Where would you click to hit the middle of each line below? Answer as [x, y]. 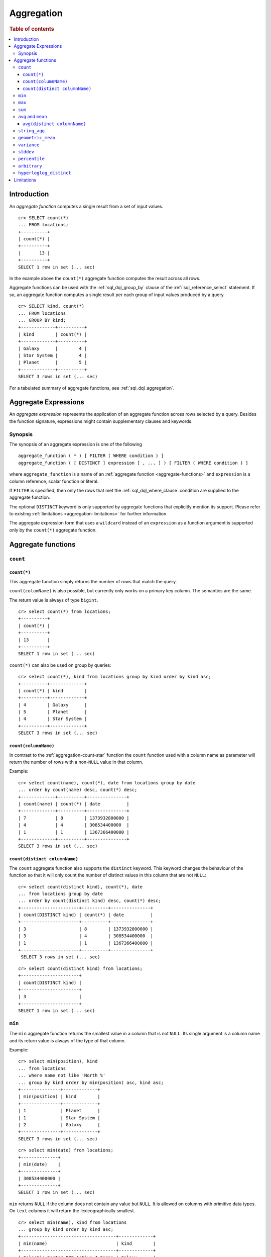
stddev [26, 152]
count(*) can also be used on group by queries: [60, 665]
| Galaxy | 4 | [53, 348]
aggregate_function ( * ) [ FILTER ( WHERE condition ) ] [91, 456]
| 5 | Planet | [53, 712]
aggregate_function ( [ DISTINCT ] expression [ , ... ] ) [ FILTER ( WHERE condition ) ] [133, 463]
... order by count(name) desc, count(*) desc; [78, 790]
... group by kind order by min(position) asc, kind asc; [91, 1083]
